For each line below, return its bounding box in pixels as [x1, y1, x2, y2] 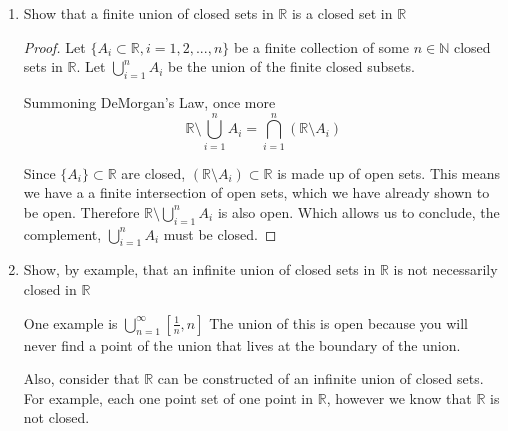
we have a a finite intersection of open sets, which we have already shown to [23, 182, 490, 203]
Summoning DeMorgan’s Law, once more [23, 91, 276, 112]
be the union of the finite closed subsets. [167, 56, 415, 77]
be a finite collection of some [233, 36, 409, 57]
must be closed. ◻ [163, 223, 277, 244]
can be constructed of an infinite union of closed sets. [157, 368, 484, 389]
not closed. [23, 407, 90, 428]
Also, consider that [23, 368, 140, 389]
